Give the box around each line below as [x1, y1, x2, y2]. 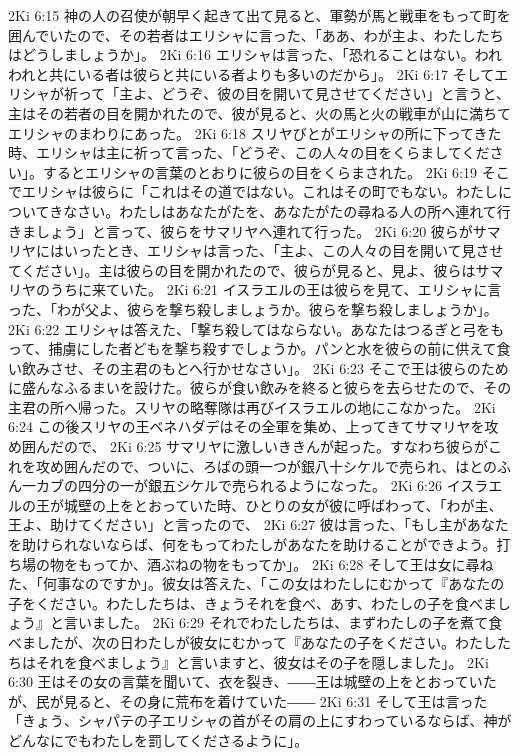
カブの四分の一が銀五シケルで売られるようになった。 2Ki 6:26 [35, 475, 442, 496]
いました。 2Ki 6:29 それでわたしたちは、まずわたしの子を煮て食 [77, 612, 503, 633]
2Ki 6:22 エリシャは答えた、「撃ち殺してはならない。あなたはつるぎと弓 [8, 318, 477, 339]
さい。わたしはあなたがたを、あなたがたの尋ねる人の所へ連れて [77, 200, 497, 221]
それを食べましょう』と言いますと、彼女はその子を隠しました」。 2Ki [35, 651, 489, 672]
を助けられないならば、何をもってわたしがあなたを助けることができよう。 [8, 534, 497, 555]
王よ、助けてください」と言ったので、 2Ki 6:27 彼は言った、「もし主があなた [8, 514, 509, 535]
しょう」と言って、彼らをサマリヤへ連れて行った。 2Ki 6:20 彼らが [35, 220, 473, 241]
